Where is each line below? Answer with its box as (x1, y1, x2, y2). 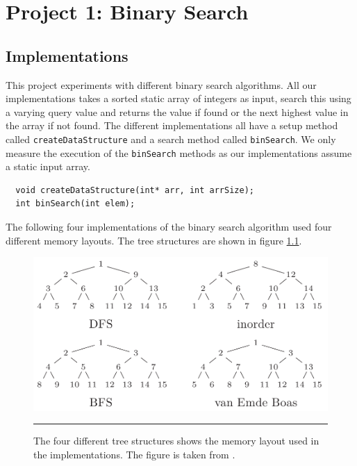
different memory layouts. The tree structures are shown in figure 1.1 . (6, 233, 302, 247)
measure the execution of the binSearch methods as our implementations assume (6, 145, 352, 160)
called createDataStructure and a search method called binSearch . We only (6, 131, 336, 146)
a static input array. (6, 159, 90, 174)
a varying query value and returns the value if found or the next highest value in (6, 104, 349, 119)
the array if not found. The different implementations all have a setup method (6, 118, 338, 133)
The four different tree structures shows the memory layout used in (33, 433, 319, 448)
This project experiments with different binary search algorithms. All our (6, 77, 317, 92)
